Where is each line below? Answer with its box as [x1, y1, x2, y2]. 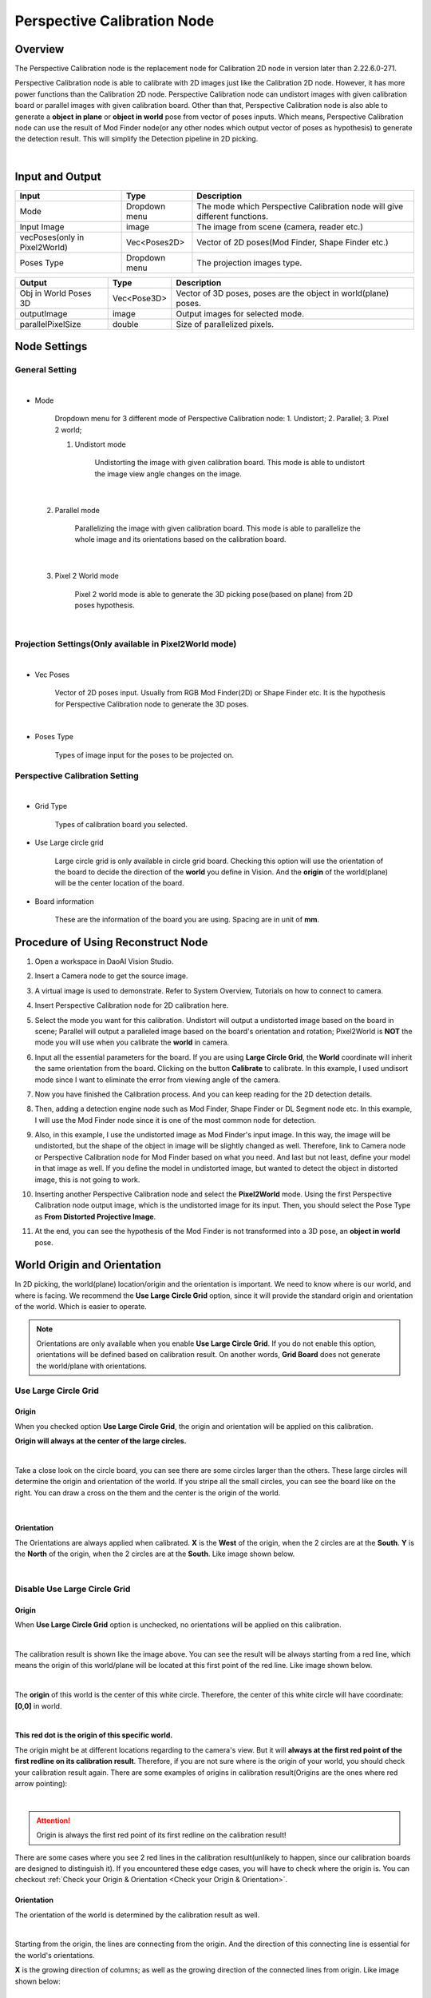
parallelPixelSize [19, 318, 81, 329]
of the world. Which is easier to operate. [14, 1302, 147, 1311]
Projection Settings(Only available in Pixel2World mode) [14, 639, 237, 650]
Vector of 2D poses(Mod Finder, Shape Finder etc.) [196, 237, 389, 248]
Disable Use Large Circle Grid [14, 1583, 131, 1594]
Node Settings [14, 340, 88, 353]
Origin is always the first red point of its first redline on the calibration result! [36, 1830, 287, 1840]
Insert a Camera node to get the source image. [34, 971, 188, 981]
